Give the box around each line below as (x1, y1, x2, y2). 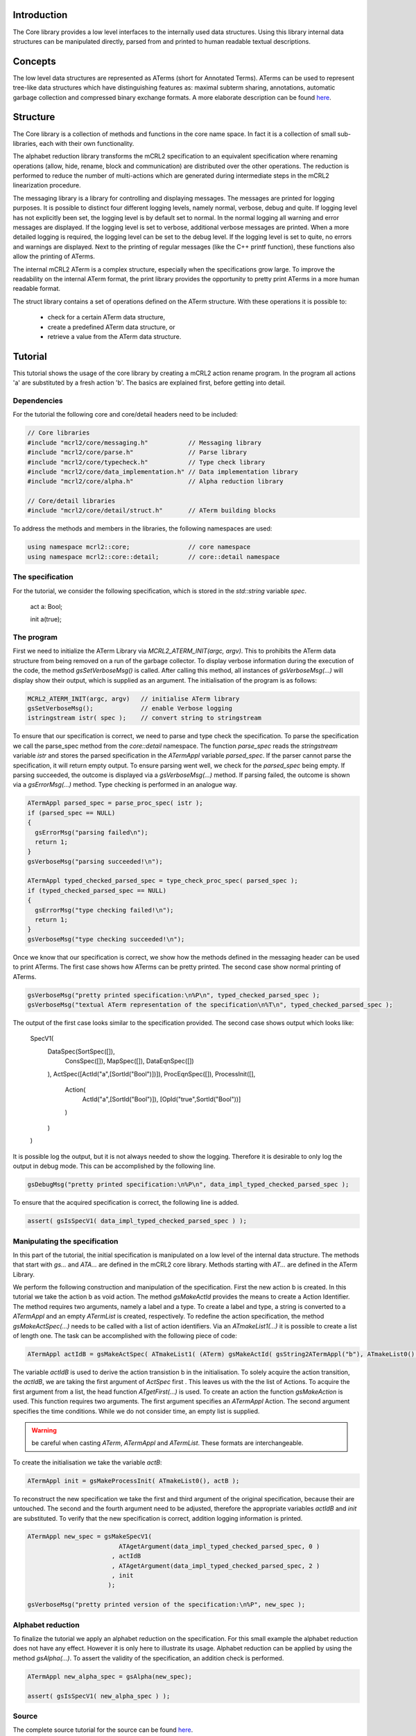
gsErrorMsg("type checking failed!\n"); (35, 906, 174, 914)
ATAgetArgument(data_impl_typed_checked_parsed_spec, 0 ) (119, 1542, 320, 1550)
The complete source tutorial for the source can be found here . (12, 1726, 193, 1734)
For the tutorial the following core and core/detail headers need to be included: (12, 410, 239, 419)
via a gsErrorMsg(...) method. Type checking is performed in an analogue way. (12, 781, 238, 789)
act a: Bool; (30, 602, 62, 610)
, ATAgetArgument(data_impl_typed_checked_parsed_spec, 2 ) (111, 1562, 320, 1569)
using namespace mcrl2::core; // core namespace (27, 543, 251, 551)
